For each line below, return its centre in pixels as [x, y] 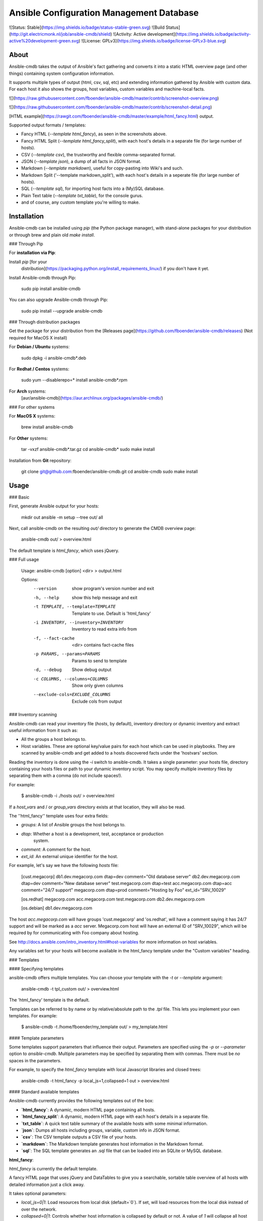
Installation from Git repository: [40, 460]
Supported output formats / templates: [47, 125]
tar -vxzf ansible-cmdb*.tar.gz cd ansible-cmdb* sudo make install [88, 449]
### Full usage [24, 560]
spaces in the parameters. [35, 1060]
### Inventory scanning [33, 715]
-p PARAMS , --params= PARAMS [67, 654]
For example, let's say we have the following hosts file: [64, 865]
